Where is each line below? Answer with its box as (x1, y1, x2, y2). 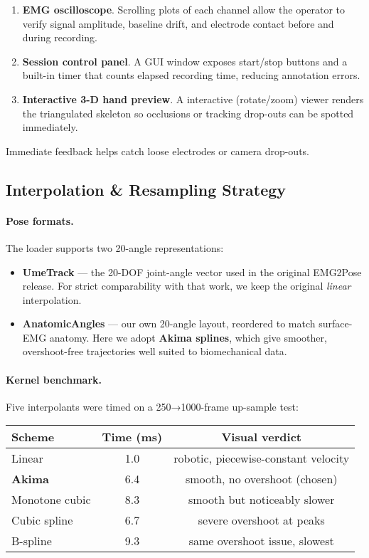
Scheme (11, 428, 55, 446)
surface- (319, 316, 353, 331)
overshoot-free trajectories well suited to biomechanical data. (22, 344, 287, 359)
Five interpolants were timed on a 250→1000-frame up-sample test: (6, 399, 299, 414)
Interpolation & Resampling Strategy (6, 178, 287, 200)
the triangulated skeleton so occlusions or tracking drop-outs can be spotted (22, 105, 354, 120)
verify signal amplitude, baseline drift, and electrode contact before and (22, 16, 334, 31)
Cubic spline (11, 512, 73, 529)
